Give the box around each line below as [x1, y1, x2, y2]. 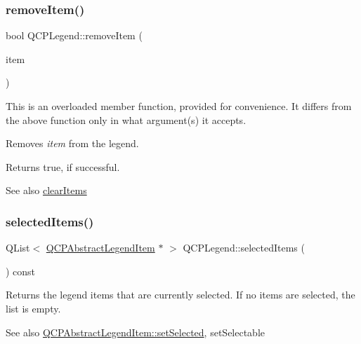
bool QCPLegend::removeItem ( [6, 28, 143, 43]
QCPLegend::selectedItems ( [183, 240, 305, 255]
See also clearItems [6, 183, 87, 198]
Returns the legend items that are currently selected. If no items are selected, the [6, 287, 355, 302]
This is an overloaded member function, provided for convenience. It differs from [6, 99, 352, 113]
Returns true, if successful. [6, 159, 120, 174]
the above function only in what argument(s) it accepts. [6, 112, 247, 127]
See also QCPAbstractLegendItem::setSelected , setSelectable [6, 324, 265, 339]
